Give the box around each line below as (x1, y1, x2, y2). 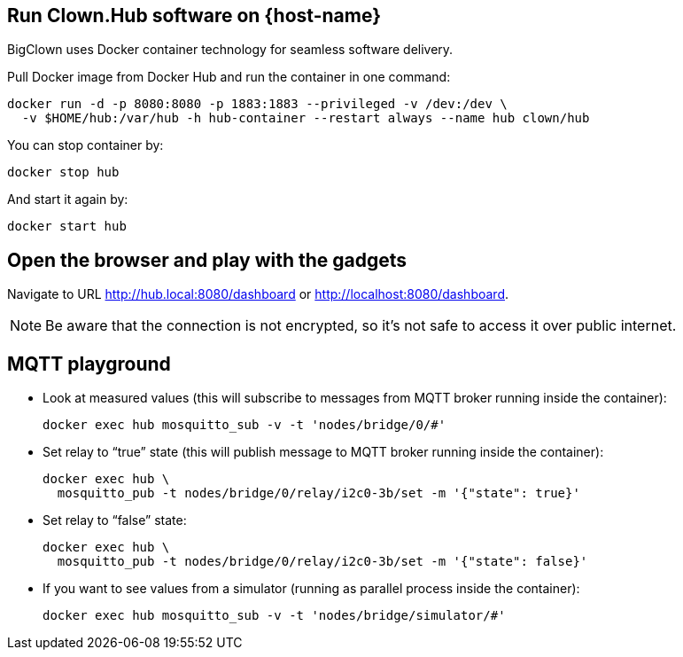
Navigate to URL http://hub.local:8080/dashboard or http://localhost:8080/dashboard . (7, 286, 509, 302)
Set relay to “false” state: (43, 512, 187, 528)
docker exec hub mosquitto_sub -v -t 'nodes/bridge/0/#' (43, 418, 446, 433)
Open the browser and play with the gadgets (7, 248, 407, 271)
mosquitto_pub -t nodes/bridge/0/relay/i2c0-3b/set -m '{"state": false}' (57, 554, 588, 569)
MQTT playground (7, 352, 171, 375)
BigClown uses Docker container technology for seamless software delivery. (7, 42, 454, 58)
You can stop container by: (7, 137, 164, 153)
